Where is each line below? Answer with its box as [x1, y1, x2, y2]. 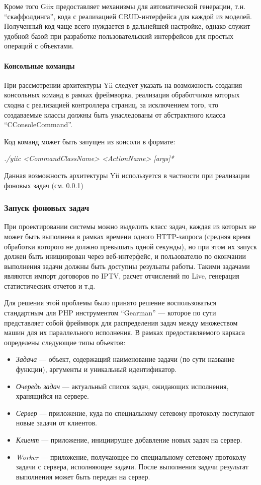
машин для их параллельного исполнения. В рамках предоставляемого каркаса [4, 327, 245, 338]
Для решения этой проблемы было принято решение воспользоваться [4, 297, 216, 308]
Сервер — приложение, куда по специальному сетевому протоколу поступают [16, 407, 254, 418]
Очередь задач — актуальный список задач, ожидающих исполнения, [16, 381, 229, 391]
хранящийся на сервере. [16, 391, 89, 401]
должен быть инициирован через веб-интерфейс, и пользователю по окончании [4, 251, 246, 261]
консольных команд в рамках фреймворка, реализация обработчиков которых [4, 89, 240, 100]
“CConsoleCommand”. [4, 119, 72, 130]
